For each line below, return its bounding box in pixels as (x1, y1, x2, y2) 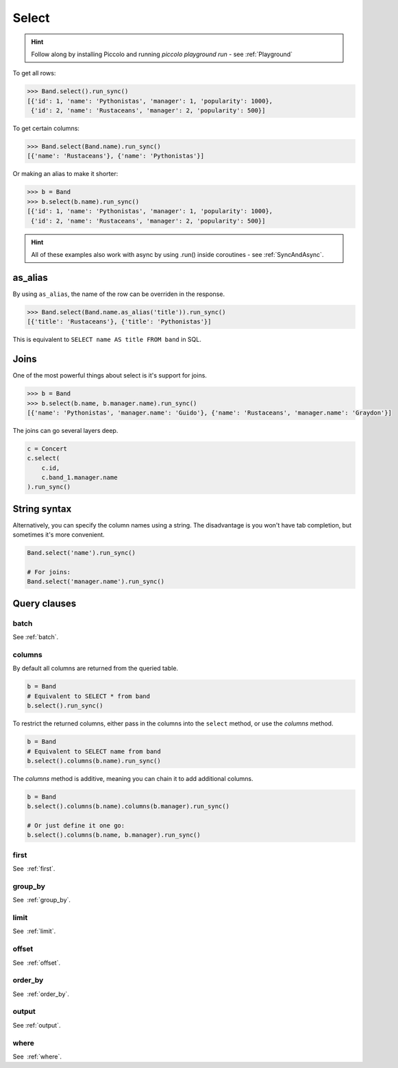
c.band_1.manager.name (41, 473, 118, 482)
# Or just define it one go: (27, 822, 125, 830)
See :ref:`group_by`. (12, 896, 71, 904)
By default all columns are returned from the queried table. (12, 665, 178, 673)
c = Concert (27, 445, 68, 452)
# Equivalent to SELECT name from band (27, 747, 161, 755)
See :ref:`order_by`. (12, 990, 70, 998)
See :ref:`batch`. (12, 633, 59, 641)
